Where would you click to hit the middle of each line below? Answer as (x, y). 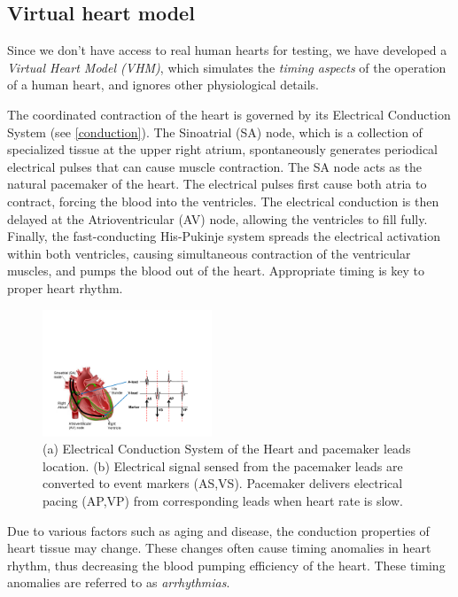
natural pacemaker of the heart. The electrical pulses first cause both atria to (217, 184)
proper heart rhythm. (65, 287)
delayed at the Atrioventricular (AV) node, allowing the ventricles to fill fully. (217, 218)
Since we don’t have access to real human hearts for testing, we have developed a (227, 50)
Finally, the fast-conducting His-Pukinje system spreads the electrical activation (224, 236)
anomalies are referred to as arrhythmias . (119, 582)
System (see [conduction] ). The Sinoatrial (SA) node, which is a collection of (215, 132)
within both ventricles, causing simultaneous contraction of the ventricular (209, 253)
